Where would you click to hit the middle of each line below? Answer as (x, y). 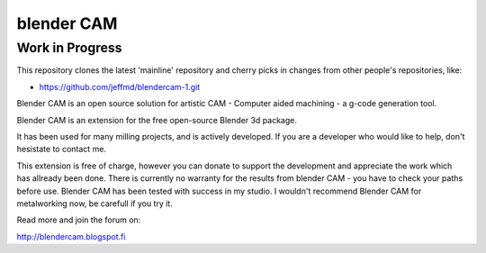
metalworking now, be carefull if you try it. (94, 203)
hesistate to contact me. (62, 149)
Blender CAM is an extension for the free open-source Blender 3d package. (157, 120)
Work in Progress (69, 48)
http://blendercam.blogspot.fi (71, 236)
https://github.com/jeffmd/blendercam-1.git (120, 86)
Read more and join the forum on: (79, 220)
